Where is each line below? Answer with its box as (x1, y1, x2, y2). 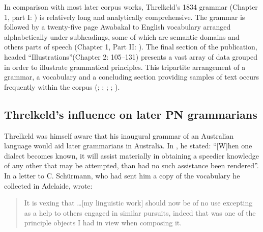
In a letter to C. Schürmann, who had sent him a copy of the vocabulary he (4, 170, 240, 181)
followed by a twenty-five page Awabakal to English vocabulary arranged (4, 21, 231, 32)
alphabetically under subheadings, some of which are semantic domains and (4, 31, 240, 42)
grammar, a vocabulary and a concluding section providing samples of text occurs (4, 71, 259, 82)
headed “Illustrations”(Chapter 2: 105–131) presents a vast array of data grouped (4, 51, 258, 62)
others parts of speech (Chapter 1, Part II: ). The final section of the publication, (4, 41, 257, 52)
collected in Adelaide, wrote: (4, 180, 93, 191)
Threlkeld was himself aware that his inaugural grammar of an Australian (4, 130, 234, 141)
